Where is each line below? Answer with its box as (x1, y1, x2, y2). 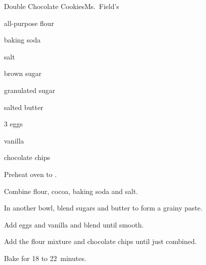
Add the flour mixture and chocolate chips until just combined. (4, 236, 197, 246)
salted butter (4, 101, 43, 112)
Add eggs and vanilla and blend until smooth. (4, 219, 144, 229)
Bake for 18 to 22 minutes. (4, 252, 86, 263)
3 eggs (4, 118, 23, 129)
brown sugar (4, 68, 42, 78)
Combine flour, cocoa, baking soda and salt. (4, 185, 138, 196)
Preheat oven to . (4, 168, 57, 179)
